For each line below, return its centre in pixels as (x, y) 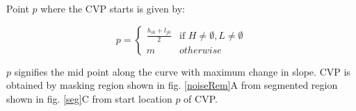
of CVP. (201, 98)
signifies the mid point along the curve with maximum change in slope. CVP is (182, 71)
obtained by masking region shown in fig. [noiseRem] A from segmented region (172, 85)
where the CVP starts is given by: (113, 8)
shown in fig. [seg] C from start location (89, 98)
